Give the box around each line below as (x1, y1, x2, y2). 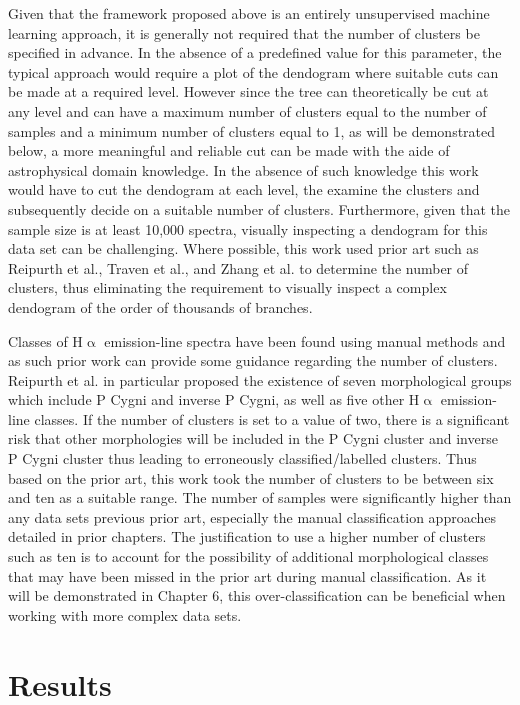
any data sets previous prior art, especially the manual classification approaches (8, 506, 497, 527)
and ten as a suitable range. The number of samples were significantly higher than (8, 487, 512, 508)
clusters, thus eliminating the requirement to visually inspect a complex (8, 277, 447, 298)
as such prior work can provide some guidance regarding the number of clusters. (8, 350, 498, 371)
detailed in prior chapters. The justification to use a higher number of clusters (8, 526, 486, 547)
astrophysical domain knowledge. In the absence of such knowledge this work (8, 159, 479, 180)
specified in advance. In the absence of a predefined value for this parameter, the (8, 42, 502, 63)
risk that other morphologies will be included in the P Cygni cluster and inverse (8, 428, 498, 449)
